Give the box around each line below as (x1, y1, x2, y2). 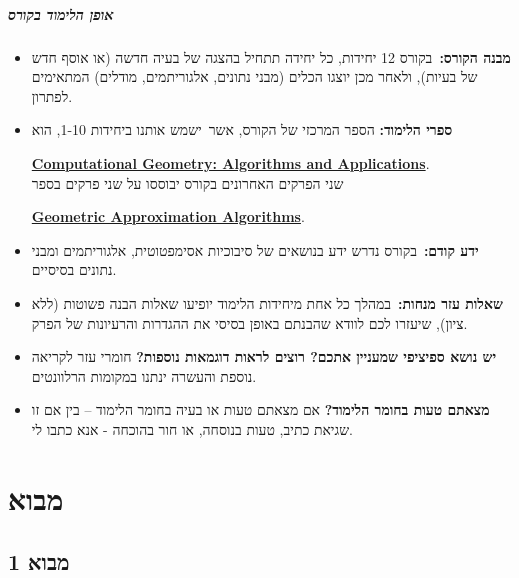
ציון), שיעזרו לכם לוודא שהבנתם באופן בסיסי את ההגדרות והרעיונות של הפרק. (31, 312, 468, 333)
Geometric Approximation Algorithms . (31, 206, 305, 227)
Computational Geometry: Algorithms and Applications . (31, 152, 430, 173)
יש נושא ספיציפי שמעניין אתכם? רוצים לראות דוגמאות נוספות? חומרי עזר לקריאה (31, 346, 497, 367)
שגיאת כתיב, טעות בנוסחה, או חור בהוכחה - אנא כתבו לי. (31, 418, 353, 439)
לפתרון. (31, 85, 73, 106)
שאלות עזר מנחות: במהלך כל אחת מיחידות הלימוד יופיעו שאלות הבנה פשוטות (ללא (31, 292, 503, 313)
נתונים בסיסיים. (31, 259, 117, 280)
